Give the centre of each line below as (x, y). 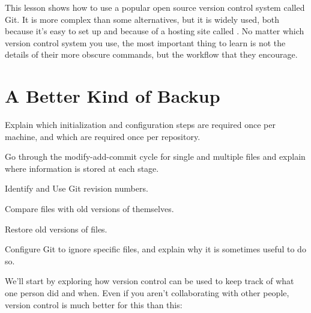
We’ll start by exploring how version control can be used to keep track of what (149, 281)
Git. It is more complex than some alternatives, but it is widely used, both (142, 19)
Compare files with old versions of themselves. (89, 209)
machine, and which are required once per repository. (103, 136)
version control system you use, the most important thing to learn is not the (145, 42)
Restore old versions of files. (56, 229)
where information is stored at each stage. (82, 168)
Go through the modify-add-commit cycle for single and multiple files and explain (155, 156)
